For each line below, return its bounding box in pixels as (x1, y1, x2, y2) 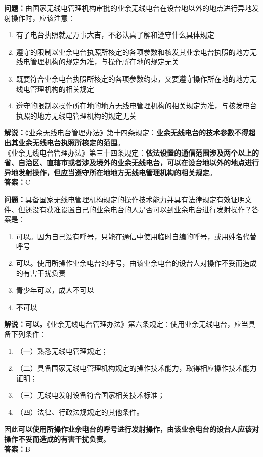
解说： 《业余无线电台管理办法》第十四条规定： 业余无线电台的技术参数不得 (4, 127, 248, 138)
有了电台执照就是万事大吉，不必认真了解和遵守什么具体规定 (16, 29, 214, 40)
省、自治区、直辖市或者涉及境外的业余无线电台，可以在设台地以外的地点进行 (4, 157, 259, 168)
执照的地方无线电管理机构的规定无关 (16, 110, 137, 121)
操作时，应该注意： (11, 12, 75, 23)
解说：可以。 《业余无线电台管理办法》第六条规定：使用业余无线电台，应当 (4, 319, 248, 329)
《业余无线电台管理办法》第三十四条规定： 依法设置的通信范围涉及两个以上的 (4, 147, 259, 158)
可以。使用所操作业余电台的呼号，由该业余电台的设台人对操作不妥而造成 (16, 257, 257, 268)
